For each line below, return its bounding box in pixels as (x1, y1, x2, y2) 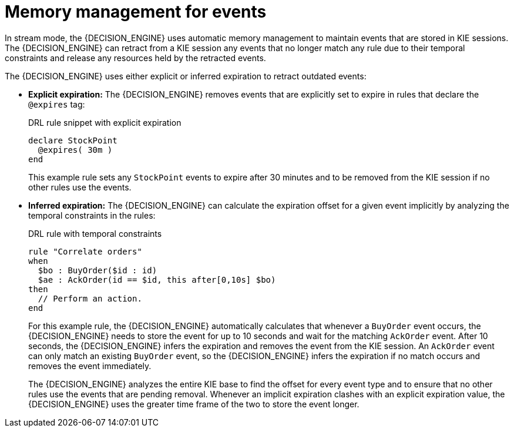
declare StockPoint (28, 135, 117, 145)
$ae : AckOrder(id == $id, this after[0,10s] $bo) (38, 274, 276, 284)
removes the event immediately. (28, 360, 152, 371)
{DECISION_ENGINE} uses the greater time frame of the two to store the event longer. (28, 398, 360, 409)
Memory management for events (5, 2, 267, 22)
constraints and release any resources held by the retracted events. (5, 52, 266, 63)
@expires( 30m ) (38, 145, 113, 155)
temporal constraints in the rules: (28, 210, 156, 220)
